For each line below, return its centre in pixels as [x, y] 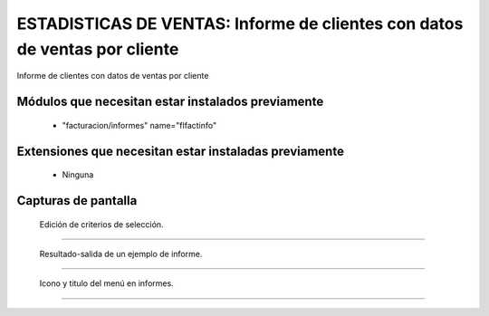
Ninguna [78, 175]
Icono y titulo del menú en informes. [106, 283]
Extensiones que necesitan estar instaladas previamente [180, 151]
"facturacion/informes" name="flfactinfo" [139, 125]
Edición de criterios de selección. [101, 224]
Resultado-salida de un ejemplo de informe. [121, 254]
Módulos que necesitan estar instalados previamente [170, 102]
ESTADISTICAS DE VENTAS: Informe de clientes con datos [240, 24]
